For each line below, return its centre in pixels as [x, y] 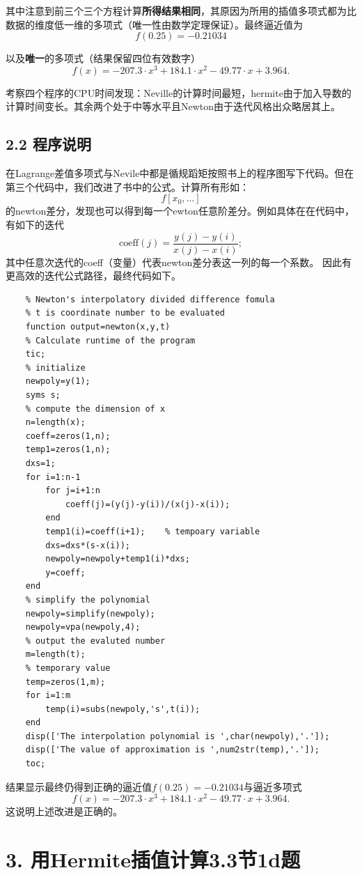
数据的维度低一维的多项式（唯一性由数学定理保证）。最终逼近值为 [154, 24]
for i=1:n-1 [53, 477]
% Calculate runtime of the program [110, 340]
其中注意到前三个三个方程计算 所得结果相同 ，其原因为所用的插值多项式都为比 [181, 10]
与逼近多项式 [273, 786]
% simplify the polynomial [88, 599]
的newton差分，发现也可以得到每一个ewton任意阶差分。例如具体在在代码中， [180, 211]
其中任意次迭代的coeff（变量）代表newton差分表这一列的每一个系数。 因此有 [179, 262]
